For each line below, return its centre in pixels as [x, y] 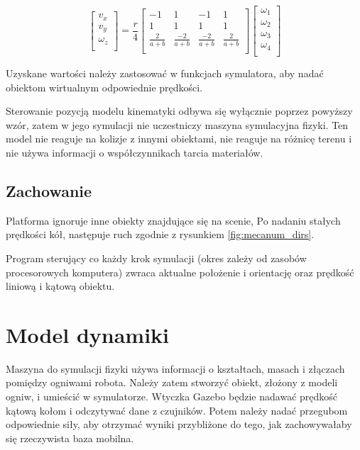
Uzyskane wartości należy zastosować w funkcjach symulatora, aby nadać [165, 73]
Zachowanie [49, 190]
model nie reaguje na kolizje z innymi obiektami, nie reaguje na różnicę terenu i [179, 139]
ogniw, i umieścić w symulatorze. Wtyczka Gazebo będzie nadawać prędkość [172, 396]
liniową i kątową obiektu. [60, 286]
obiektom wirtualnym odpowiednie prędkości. [104, 87]
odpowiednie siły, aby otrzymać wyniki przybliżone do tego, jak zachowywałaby [179, 424]
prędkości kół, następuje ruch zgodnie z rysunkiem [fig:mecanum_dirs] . [160, 234]
